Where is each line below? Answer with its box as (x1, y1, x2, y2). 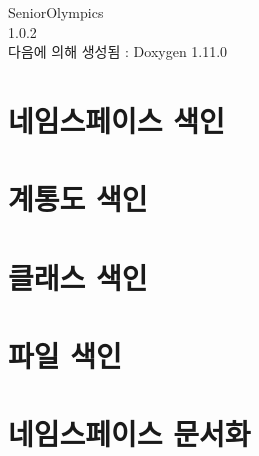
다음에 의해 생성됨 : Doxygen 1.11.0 (8, 41, 228, 62)
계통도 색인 (8, 178, 148, 219)
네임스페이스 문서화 (8, 413, 251, 454)
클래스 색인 (8, 256, 148, 297)
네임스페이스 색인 (8, 99, 225, 140)
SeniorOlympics (8, 2, 104, 22)
